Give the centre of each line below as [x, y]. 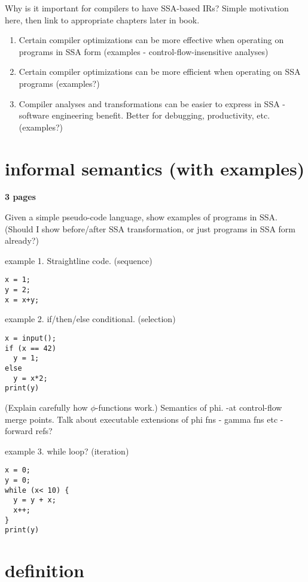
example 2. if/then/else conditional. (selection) [90, 319]
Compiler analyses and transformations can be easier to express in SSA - [152, 103]
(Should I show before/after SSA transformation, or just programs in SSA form [150, 228]
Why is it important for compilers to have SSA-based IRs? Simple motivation [147, 8]
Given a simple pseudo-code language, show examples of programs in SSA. [141, 217]
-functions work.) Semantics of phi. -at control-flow [189, 407]
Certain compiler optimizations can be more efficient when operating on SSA [160, 72]
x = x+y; [22, 300]
